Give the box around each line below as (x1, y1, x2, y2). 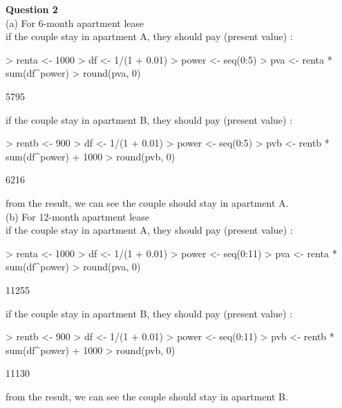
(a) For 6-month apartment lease (6, 15, 144, 30)
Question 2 (6, 2, 58, 16)
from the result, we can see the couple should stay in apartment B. (6, 389, 288, 403)
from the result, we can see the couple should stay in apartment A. (6, 195, 289, 210)
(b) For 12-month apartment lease (6, 209, 150, 223)
